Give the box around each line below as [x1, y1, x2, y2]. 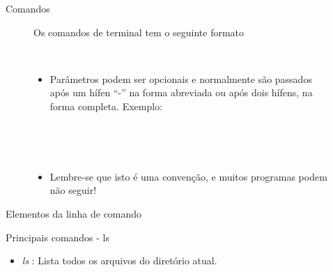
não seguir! [49, 183, 97, 197]
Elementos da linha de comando [6, 206, 142, 220]
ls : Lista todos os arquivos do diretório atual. [22, 253, 217, 268]
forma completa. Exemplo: [49, 98, 163, 113]
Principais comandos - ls [6, 229, 110, 244]
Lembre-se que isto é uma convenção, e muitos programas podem [49, 169, 327, 183]
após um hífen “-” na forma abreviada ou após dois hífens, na [49, 85, 313, 100]
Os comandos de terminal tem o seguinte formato [33, 24, 245, 39]
